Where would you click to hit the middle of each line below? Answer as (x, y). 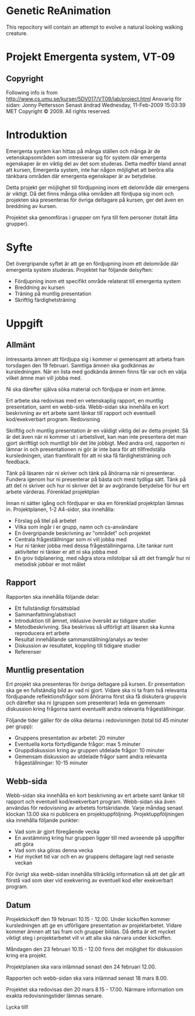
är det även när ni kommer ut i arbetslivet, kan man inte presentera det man (96, 437)
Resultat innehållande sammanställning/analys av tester (81, 639)
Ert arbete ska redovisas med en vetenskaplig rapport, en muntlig (85, 400)
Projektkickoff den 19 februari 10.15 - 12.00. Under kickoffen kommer (88, 919)
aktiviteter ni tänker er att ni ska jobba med (66, 551)
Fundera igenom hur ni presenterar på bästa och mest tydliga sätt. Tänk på (96, 479)
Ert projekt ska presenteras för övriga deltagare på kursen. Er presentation (95, 684)
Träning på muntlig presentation (53, 294)
